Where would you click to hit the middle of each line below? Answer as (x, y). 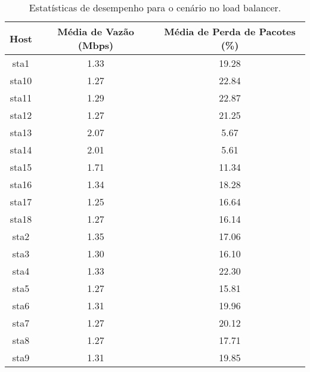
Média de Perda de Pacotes (230, 31)
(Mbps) (96, 45)
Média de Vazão (96, 31)
